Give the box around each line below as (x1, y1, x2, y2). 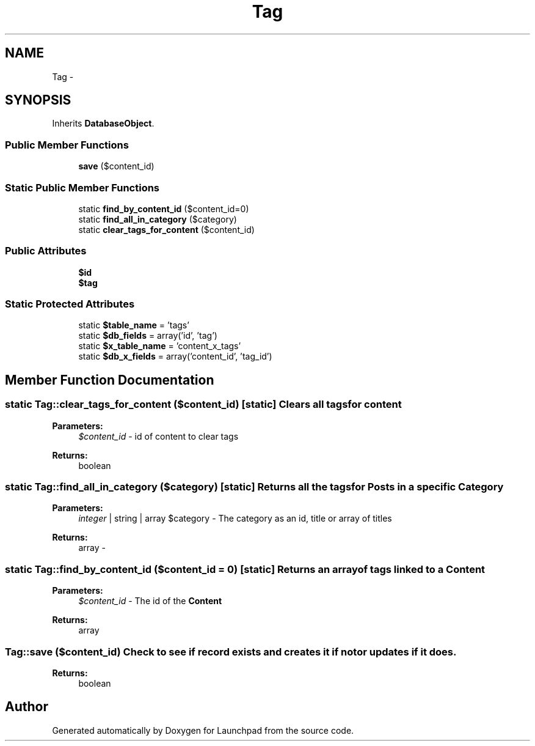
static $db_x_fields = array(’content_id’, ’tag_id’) (78, 351, 272, 362)
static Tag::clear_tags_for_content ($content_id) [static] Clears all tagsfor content (5, 398, 402, 411)
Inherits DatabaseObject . (52, 118, 155, 129)
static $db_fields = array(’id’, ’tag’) (78, 330, 217, 341)
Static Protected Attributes (5, 298, 135, 311)
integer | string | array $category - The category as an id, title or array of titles (78, 513, 392, 524)
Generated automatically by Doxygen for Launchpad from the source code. (52, 725, 354, 736)
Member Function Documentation (5, 372, 214, 388)
